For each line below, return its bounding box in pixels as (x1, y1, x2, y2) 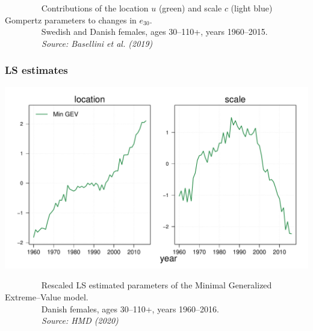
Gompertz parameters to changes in (5, 13, 137, 26)
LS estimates (5, 62, 68, 77)
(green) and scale (158, 2, 222, 14)
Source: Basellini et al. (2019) (42, 37, 153, 49)
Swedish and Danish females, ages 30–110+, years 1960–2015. (41, 25, 268, 38)
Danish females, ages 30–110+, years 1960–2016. (41, 302, 219, 315)
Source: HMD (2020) (42, 314, 119, 327)
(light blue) (231, 2, 273, 14)
